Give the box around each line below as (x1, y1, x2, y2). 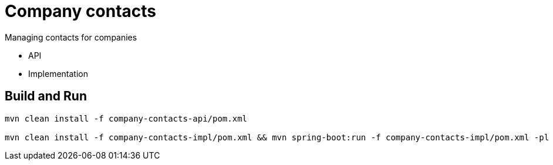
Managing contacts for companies (5, 32, 137, 42)
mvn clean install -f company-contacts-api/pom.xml (5, 113, 248, 123)
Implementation (28, 68, 88, 79)
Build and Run (5, 89, 87, 104)
